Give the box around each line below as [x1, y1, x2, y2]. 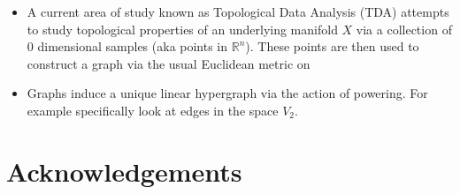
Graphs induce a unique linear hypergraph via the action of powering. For [27, 84, 428, 102]
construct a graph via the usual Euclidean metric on [27, 54, 310, 72]
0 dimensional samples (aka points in [27, 37, 228, 56]
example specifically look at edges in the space [27, 101, 279, 119]
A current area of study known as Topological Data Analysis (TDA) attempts [27, 3, 449, 20]
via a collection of [356, 19, 452, 38]
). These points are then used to [245, 37, 419, 56]
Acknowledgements [6, 153, 242, 189]
